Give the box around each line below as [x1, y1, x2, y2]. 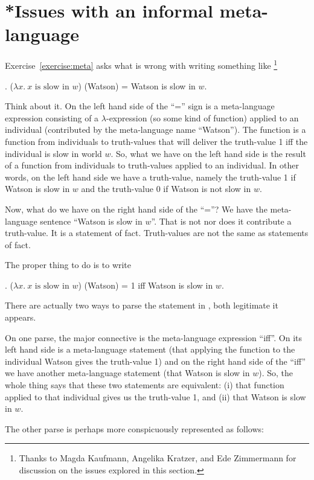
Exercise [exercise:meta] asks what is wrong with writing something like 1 [5, 57, 278, 71]
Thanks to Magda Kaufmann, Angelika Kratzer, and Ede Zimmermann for [19, 452, 296, 464]
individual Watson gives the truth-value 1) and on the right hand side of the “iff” [5, 354, 306, 367]
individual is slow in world [5, 147, 102, 159]
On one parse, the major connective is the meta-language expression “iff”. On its [5, 331, 303, 344]
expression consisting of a [5, 111, 99, 124]
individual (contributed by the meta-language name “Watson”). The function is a [5, 123, 306, 136]
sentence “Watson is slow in [40, 214, 143, 227]
